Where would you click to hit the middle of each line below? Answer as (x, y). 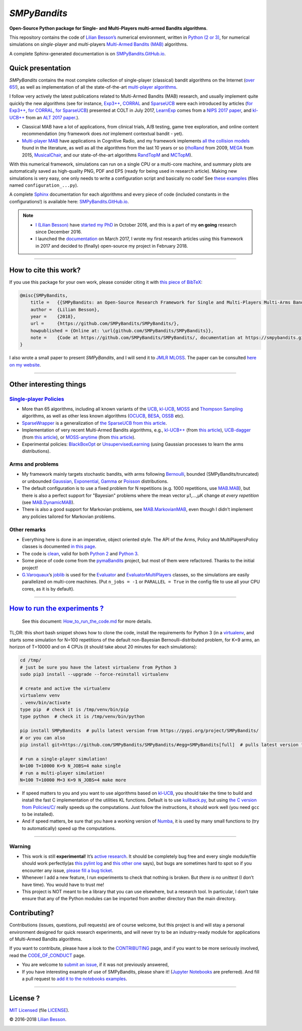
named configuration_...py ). (44, 185)
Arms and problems (34, 464)
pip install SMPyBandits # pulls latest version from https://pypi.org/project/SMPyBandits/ (139, 731)
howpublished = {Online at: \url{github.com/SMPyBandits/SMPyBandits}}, (122, 330)
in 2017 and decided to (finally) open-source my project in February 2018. (112, 246)
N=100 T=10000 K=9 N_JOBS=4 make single (70, 766)
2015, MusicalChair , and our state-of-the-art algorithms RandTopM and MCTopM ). (107, 155)
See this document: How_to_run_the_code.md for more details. (87, 621)
